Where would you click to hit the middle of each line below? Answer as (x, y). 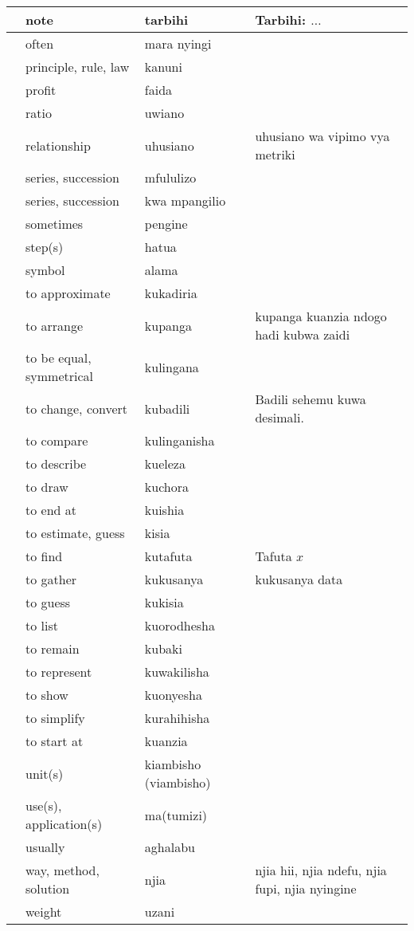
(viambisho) (178, 782)
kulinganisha (180, 440)
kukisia (164, 602)
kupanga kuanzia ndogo (321, 316)
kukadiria (171, 293)
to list (42, 625)
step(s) (45, 247)
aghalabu (170, 847)
